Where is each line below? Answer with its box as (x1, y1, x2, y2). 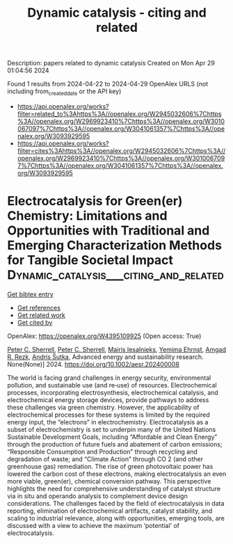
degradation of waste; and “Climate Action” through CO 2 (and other (7, 454, 204, 463)
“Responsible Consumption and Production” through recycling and (7, 447, 198, 456)
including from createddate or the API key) (7, 87, 122, 97)
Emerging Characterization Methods (7, 238, 223, 253)
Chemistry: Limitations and (7, 208, 168, 224)
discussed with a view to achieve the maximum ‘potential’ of (7, 521, 179, 529)
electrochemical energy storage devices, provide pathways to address (7, 395, 209, 404)
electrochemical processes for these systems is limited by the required (7, 410, 210, 419)
